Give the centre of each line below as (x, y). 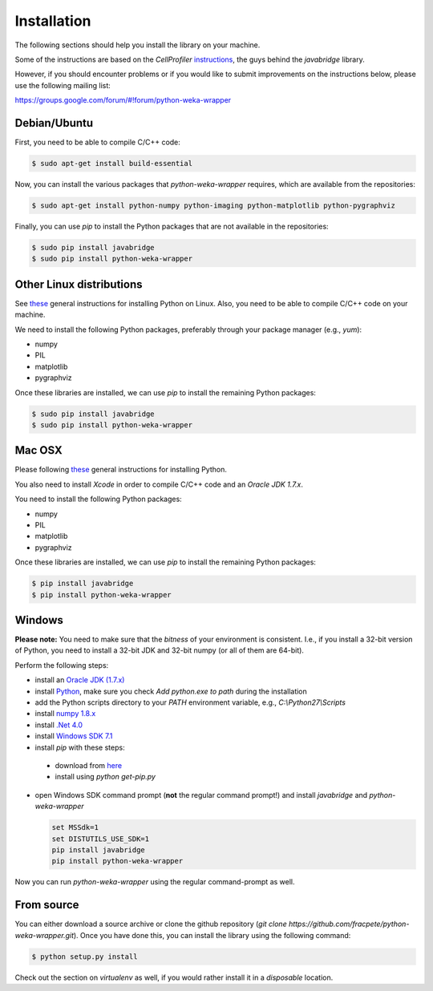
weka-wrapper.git (45, 935)
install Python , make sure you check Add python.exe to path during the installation (171, 691)
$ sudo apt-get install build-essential (112, 163)
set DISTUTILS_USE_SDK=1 (101, 839)
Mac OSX (39, 450)
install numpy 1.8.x (65, 714)
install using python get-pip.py (105, 777)
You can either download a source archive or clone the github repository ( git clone (151, 924)
